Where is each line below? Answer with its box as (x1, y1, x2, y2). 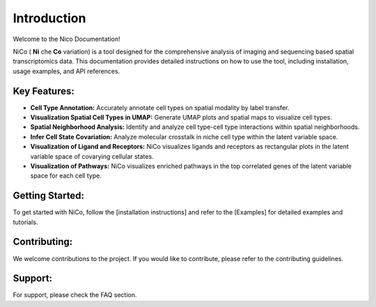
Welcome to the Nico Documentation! (13, 35, 121, 43)
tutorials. (13, 218, 38, 226)
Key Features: (13, 85, 75, 97)
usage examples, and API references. (13, 67, 120, 75)
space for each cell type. (30, 171, 102, 180)
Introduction (13, 10, 86, 26)
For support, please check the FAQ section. (13, 291, 137, 299)
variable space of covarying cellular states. (30, 152, 154, 160)
